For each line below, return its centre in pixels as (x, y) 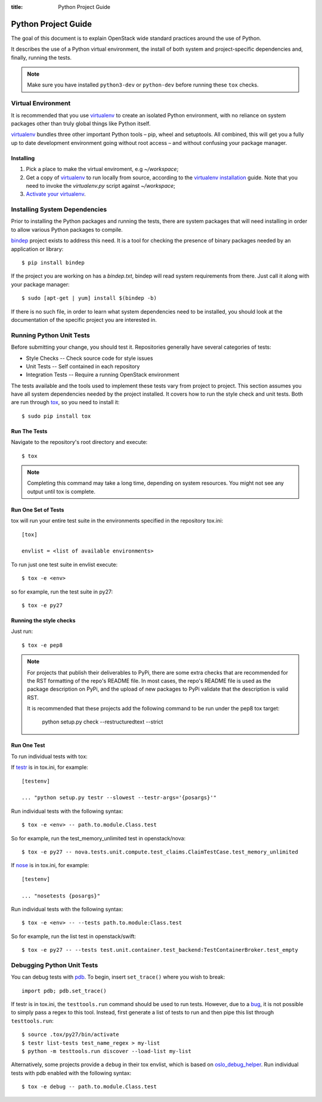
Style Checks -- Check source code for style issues (89, 358)
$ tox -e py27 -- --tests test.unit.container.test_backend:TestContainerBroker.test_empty (160, 950)
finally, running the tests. (41, 57)
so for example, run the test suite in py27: (62, 592)
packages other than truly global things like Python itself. (81, 123)
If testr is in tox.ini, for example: (50, 767)
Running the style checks (43, 620)
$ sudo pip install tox (56, 416)
